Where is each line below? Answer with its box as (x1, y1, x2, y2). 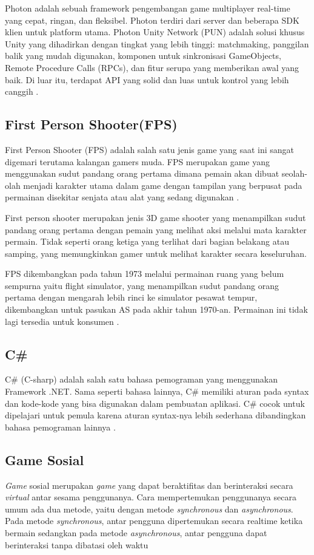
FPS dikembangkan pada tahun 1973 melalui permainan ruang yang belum (5, 267, 284, 280)
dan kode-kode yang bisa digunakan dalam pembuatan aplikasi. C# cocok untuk (5, 397, 305, 409)
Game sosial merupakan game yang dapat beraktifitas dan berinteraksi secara (5, 478, 293, 491)
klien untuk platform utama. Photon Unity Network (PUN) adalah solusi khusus (5, 26, 305, 38)
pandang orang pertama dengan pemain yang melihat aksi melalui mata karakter (5, 223, 307, 236)
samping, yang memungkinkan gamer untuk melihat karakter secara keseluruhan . (5, 247, 307, 259)
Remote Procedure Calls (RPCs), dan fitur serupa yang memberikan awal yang (5, 61, 299, 73)
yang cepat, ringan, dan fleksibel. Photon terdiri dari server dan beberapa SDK (5, 13, 299, 26)
